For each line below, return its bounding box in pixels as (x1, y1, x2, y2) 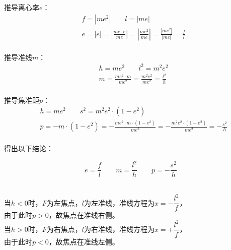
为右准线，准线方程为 (84, 223, 155, 234)
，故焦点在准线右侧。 (48, 210, 119, 220)
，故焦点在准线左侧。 (48, 236, 119, 246)
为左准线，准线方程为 (84, 197, 155, 208)
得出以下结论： (4, 143, 53, 154)
